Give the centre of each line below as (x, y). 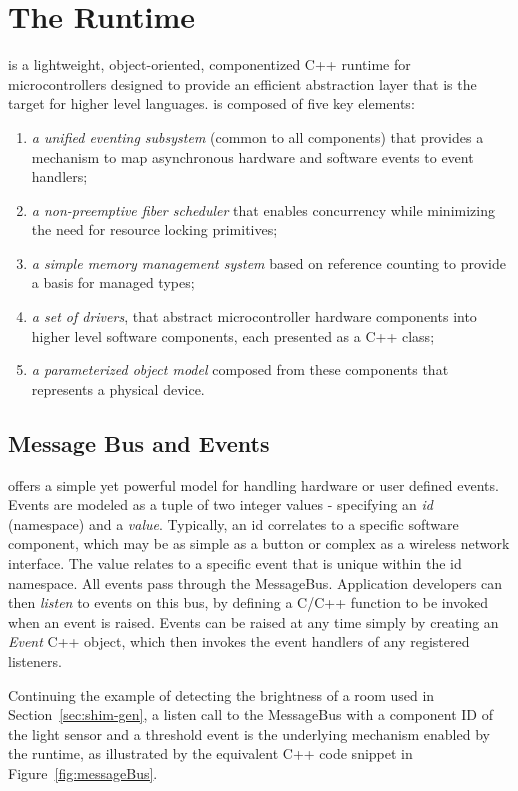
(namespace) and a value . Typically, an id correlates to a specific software (233, 523)
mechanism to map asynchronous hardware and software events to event (252, 156)
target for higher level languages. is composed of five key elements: (211, 103)
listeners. (35, 660)
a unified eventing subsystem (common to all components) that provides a (257, 136)
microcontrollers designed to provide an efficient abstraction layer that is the (242, 83)
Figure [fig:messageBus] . (83, 772)
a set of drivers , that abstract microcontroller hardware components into (254, 316)
